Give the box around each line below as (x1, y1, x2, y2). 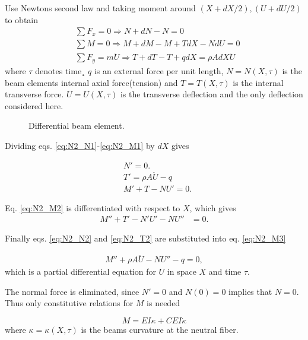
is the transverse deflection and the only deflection (120, 88, 303, 100)
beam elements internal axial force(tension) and (5, 76, 178, 88)
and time (208, 265, 242, 278)
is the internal (233, 76, 284, 88)
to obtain (5, 13, 39, 26)
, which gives (189, 201, 236, 214)
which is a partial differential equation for (5, 265, 156, 278)
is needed (147, 297, 180, 309)
